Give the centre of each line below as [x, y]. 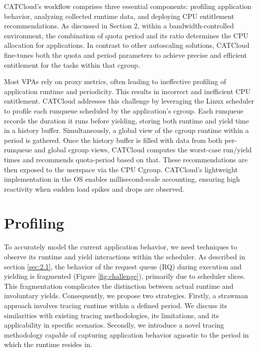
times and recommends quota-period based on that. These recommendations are [126, 159]
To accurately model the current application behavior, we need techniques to [121, 247]
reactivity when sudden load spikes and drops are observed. [94, 188]
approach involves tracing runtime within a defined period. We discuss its [116, 305]
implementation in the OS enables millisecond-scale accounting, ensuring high [122, 179]
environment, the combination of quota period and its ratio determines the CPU [126, 35]
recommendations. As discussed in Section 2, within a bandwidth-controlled [119, 26]
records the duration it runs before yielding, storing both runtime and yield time [127, 120]
